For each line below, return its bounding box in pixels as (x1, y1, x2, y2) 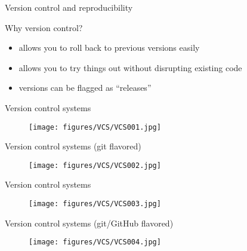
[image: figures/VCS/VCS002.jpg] (29, 161, 161, 170)
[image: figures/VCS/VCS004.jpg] (29, 238, 161, 247)
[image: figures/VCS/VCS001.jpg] (29, 123, 161, 131)
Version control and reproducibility (5, 1, 133, 13)
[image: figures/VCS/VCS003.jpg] (29, 200, 161, 209)
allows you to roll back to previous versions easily (18, 41, 200, 54)
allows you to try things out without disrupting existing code (18, 61, 242, 74)
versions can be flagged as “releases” (18, 81, 152, 94)
